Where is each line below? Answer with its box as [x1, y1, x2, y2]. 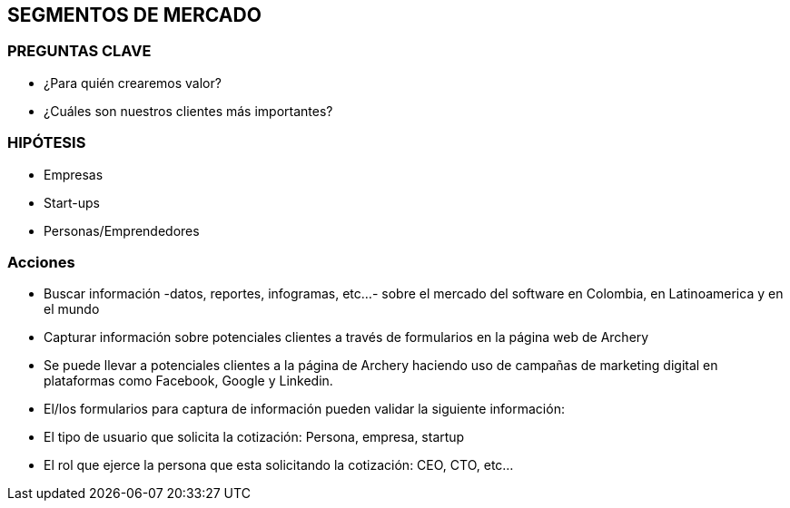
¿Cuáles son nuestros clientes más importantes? [44, 103, 333, 119]
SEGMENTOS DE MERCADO [7, 4, 262, 26]
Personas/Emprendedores [44, 222, 200, 239]
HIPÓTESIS [7, 133, 86, 152]
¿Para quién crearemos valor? [44, 74, 222, 91]
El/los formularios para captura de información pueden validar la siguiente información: [44, 401, 565, 417]
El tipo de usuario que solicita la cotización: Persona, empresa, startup [44, 429, 465, 445]
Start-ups [44, 194, 100, 210]
